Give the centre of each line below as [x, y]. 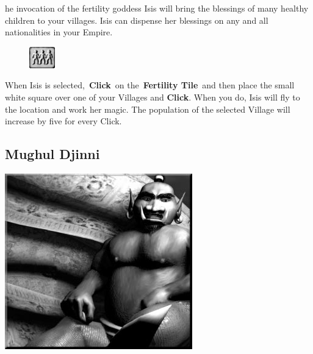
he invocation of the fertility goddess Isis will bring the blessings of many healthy [157, 8]
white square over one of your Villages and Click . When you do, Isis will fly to [153, 97]
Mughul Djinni [52, 154]
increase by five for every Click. [63, 121]
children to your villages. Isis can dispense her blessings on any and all [137, 20]
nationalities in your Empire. [59, 32]
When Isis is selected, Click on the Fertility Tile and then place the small [150, 85]
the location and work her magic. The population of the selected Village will [148, 109]
